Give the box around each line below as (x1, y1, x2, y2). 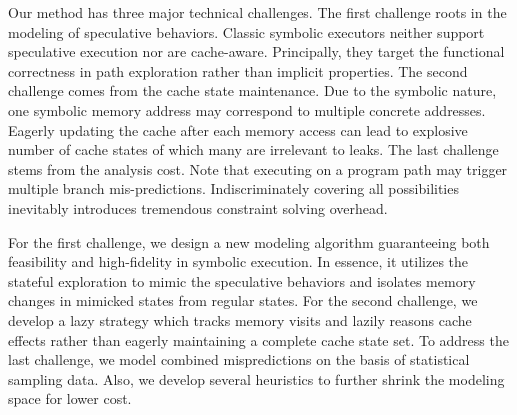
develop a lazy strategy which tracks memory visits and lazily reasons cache (8, 309, 472, 330)
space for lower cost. (8, 388, 132, 409)
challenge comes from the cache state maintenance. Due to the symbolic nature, (8, 80, 497, 101)
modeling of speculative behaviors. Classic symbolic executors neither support (8, 21, 485, 42)
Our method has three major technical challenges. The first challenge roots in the (8, 2, 507, 22)
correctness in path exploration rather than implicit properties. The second (8, 60, 468, 81)
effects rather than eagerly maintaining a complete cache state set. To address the (8, 329, 509, 350)
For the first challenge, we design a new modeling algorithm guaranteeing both (8, 231, 490, 252)
